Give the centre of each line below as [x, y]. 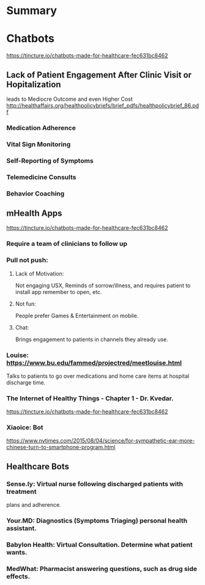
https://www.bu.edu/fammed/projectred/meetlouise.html [94, 362]
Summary [32, 11]
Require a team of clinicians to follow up [67, 244]
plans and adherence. [34, 505]
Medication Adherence [41, 128]
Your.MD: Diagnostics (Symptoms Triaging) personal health [97, 521]
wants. [17, 552]
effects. [18, 576]
